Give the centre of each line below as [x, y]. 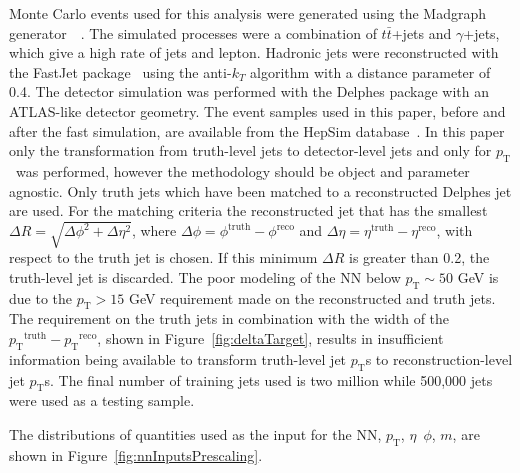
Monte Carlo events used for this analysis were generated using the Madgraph [248, 13]
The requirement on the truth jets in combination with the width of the [229, 318]
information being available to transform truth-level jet [178, 358]
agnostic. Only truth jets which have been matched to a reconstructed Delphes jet [260, 190]
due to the [40, 297]
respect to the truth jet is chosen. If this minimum [163, 257]
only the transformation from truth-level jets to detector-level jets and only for [250, 150]
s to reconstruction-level [439, 358]
